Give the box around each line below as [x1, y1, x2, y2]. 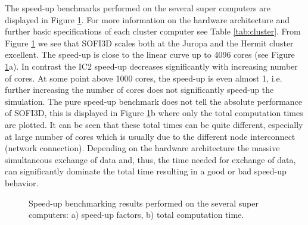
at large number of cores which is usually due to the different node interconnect [5, 130, 295, 142]
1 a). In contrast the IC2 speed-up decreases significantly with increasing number [5, 60, 298, 72]
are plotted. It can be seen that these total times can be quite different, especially [5, 118, 303, 130]
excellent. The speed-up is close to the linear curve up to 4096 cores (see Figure [5, 48, 295, 61]
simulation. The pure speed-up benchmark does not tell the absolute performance [5, 95, 303, 107]
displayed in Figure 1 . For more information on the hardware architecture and [5, 13, 290, 26]
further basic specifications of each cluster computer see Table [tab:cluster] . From [5, 25, 301, 37]
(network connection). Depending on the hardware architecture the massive [5, 142, 280, 154]
